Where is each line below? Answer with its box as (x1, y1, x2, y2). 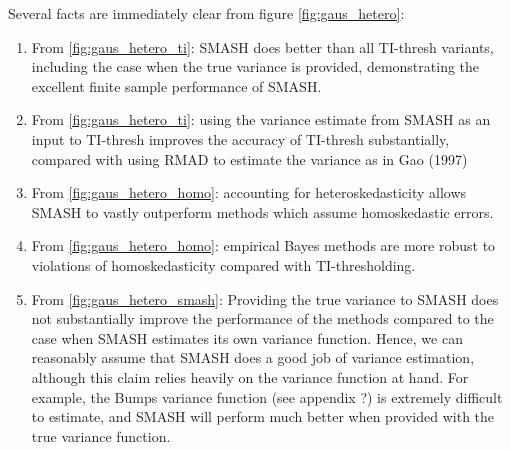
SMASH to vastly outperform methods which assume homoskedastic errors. (31, 201, 494, 222)
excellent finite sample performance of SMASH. (31, 75, 322, 96)
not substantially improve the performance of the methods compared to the (31, 308, 494, 329)
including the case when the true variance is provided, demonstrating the (31, 56, 480, 77)
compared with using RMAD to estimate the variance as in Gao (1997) (31, 148, 468, 169)
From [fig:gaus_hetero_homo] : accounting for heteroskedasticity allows (31, 182, 467, 203)
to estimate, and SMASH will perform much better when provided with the (31, 406, 495, 427)
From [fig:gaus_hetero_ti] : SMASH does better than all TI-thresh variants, (31, 36, 494, 57)
